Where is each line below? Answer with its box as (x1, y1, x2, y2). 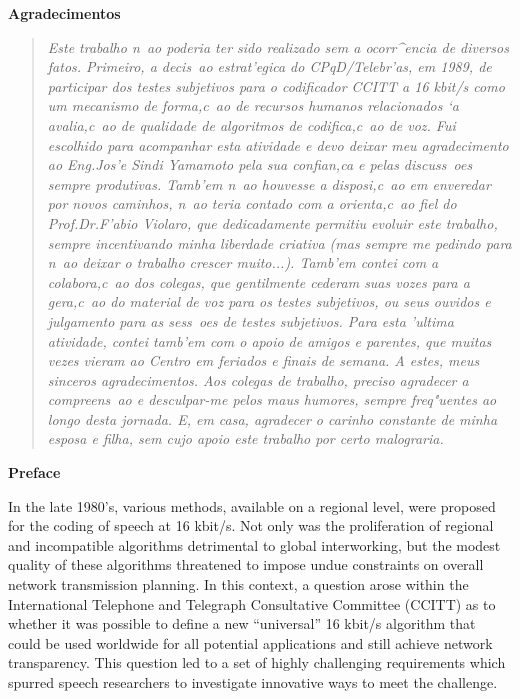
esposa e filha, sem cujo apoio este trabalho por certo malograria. (47, 428, 444, 449)
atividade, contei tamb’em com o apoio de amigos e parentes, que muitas (47, 330, 492, 351)
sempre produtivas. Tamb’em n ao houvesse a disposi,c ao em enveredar (47, 173, 491, 194)
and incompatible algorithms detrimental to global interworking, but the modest (8, 534, 501, 555)
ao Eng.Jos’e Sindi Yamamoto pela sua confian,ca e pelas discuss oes (47, 154, 473, 175)
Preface (8, 462, 61, 483)
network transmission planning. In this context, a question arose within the (8, 574, 469, 595)
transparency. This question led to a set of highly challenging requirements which (8, 652, 506, 673)
